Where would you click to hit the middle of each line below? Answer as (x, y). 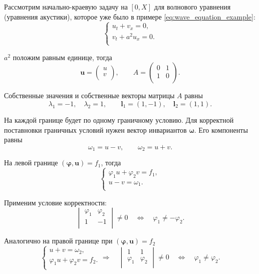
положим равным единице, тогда (62, 57)
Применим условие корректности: (55, 202)
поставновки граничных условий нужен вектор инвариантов (95, 129)
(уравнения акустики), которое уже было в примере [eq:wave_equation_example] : (130, 16)
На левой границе (31, 163)
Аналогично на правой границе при (58, 241)
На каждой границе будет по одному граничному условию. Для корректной (119, 119)
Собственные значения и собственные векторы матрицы (89, 95)
